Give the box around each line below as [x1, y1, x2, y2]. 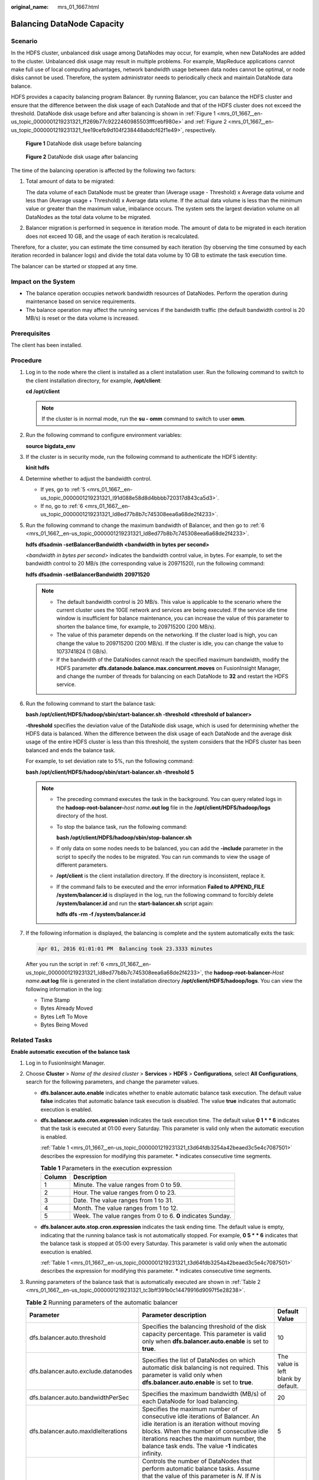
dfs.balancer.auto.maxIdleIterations [29, 1427, 128, 1435]
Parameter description [142, 1311, 207, 1319]
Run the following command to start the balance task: [25, 700, 156, 707]
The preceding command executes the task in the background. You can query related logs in [56, 796, 282, 803]
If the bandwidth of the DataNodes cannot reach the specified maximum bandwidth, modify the [56, 656, 289, 663]
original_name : [11, 4, 49, 10]
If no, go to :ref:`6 [40, 503, 83, 510]
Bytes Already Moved [40, 1005, 93, 1012]
